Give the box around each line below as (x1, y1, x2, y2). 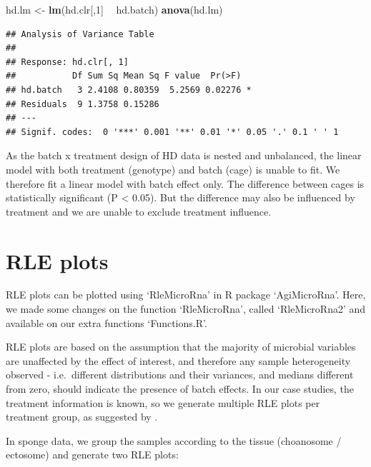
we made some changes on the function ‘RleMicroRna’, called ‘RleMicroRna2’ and (6, 301, 366, 316)
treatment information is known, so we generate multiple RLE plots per (6, 395, 320, 410)
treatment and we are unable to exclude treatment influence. (6, 204, 272, 219)
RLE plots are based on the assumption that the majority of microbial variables (6, 339, 356, 354)
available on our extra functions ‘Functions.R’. (6, 315, 207, 330)
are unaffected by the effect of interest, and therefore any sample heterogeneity (6, 353, 351, 368)
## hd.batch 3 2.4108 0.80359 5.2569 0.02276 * (6, 84, 252, 95)
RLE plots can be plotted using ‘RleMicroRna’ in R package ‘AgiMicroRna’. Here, (6, 287, 366, 302)
